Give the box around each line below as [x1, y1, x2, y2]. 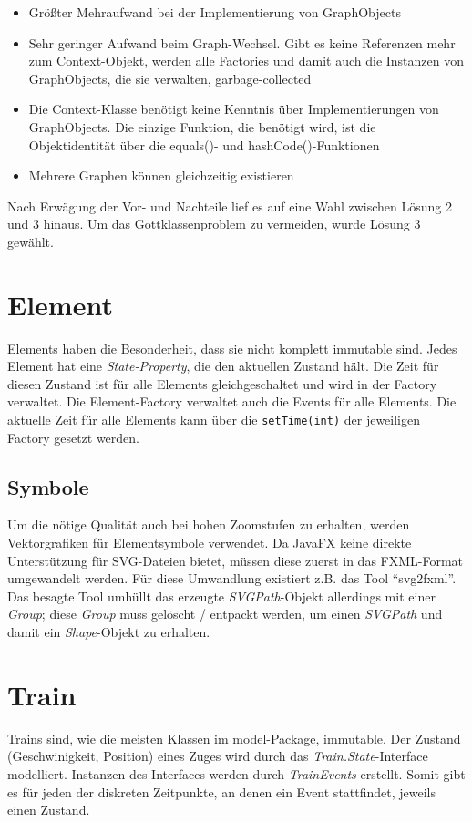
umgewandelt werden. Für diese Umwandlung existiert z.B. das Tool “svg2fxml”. [7, 569, 457, 588]
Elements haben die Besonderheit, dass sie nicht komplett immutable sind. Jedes [7, 338, 457, 357]
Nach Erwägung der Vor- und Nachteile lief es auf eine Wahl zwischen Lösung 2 [7, 196, 452, 215]
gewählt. [7, 231, 54, 251]
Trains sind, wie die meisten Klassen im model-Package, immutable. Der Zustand [7, 728, 461, 747]
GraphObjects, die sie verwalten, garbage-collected [28, 68, 312, 87]
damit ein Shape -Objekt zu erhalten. [7, 622, 210, 642]
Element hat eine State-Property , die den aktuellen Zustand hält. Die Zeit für [7, 356, 439, 375]
